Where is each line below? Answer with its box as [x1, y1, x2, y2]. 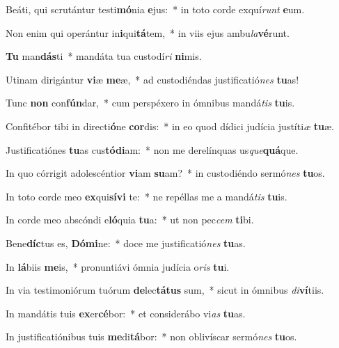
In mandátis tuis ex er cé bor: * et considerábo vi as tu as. [6, 306, 246, 320]
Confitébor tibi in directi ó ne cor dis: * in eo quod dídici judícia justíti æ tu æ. [6, 118, 334, 133]
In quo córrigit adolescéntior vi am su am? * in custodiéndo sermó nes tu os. [6, 166, 325, 180]
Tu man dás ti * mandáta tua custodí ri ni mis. [6, 49, 202, 63]
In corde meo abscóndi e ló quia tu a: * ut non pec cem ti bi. [6, 212, 254, 227]
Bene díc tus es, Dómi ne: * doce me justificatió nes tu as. [6, 235, 246, 250]
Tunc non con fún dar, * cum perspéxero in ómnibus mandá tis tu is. [6, 95, 295, 110]
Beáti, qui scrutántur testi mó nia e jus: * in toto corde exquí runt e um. [6, 2, 305, 16]
